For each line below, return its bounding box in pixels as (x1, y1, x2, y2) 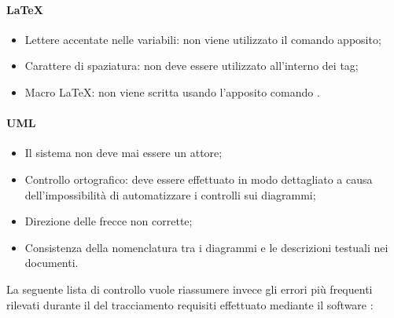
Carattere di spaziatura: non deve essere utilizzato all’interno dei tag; (24, 57, 359, 74)
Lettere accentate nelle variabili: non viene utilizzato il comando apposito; (24, 31, 381, 47)
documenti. (24, 254, 79, 271)
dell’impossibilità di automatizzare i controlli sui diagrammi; (24, 186, 316, 203)
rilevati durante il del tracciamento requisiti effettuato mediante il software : (6, 296, 374, 313)
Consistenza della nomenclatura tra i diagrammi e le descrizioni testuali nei (24, 239, 388, 255)
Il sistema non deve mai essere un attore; (24, 144, 223, 161)
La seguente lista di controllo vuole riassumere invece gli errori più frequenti (6, 280, 373, 297)
